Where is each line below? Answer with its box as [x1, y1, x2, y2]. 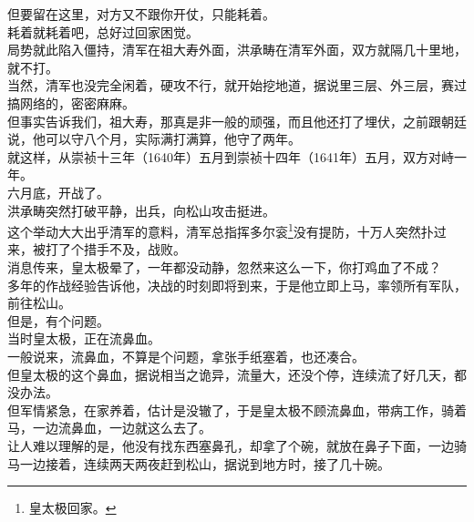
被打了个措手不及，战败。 [32, 240, 186, 259]
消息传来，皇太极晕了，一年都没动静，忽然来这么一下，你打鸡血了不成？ [7, 257, 441, 276]
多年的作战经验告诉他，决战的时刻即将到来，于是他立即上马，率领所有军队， [7, 275, 467, 294]
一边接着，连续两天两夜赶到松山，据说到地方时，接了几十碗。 [19, 454, 390, 473]
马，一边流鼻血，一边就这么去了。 [7, 418, 211, 437]
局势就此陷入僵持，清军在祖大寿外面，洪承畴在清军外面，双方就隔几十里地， [7, 40, 467, 59]
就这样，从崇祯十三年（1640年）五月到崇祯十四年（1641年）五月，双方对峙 [7, 147, 454, 166]
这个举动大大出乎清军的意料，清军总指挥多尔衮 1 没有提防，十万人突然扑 [7, 220, 434, 241]
